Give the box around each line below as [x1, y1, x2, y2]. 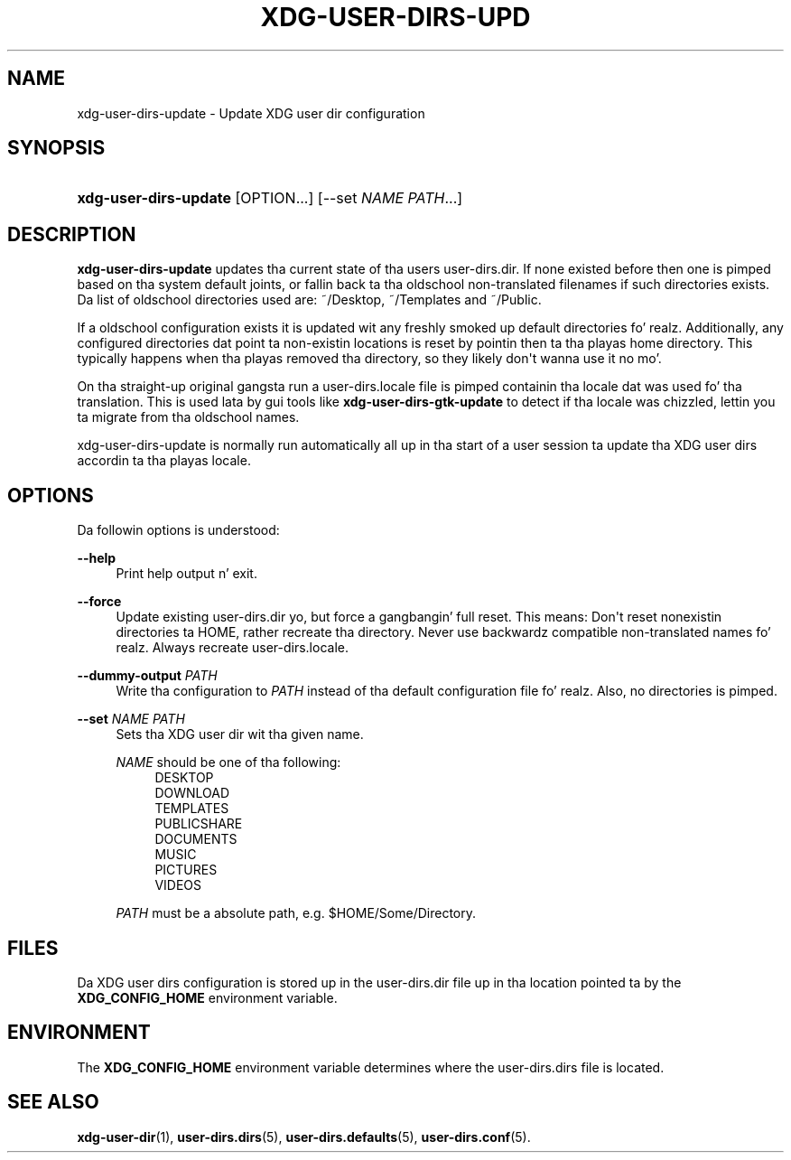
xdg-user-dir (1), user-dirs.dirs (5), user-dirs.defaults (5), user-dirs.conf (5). [77, 1128, 531, 1145]
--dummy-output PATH [77, 668, 218, 684]
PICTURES [154, 862, 218, 878]
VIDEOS [154, 877, 202, 893]
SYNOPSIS [7, 136, 106, 160]
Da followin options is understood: [77, 522, 280, 538]
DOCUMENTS [154, 831, 237, 847]
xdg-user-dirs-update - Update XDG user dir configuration [77, 105, 425, 121]
